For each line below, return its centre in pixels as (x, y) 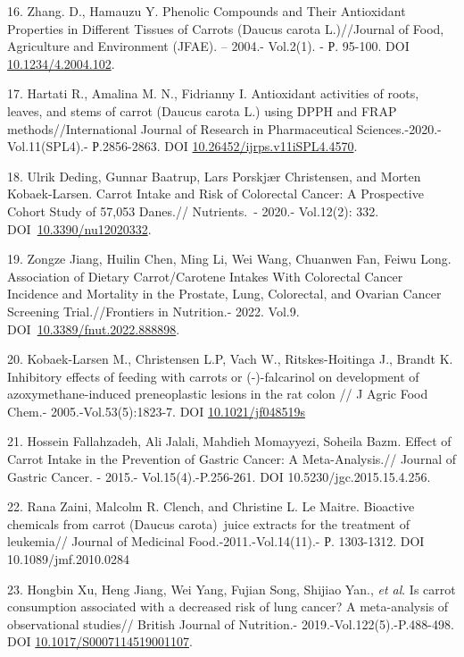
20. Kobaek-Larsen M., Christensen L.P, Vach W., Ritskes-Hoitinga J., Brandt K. (230, 359)
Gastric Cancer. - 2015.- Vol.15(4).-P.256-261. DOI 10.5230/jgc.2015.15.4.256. (219, 476)
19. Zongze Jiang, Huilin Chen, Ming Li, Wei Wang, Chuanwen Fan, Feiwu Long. (229, 259)
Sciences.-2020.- (399, 128)
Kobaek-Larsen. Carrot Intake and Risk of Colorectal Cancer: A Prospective (215, 194)
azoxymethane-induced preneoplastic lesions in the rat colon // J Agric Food (218, 394)
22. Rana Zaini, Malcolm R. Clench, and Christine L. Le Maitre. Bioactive (211, 506)
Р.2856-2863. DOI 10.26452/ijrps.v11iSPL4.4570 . (225, 146)
